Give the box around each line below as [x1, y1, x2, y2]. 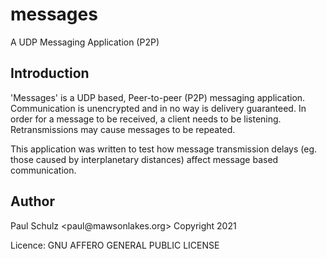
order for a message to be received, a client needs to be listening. [10, 113, 282, 125]
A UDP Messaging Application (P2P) [10, 36, 160, 48]
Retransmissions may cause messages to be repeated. [10, 123, 236, 135]
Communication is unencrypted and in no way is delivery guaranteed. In [10, 102, 307, 114]
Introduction [10, 65, 90, 82]
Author [10, 193, 55, 210]
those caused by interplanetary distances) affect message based [10, 153, 279, 165]
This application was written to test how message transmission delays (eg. [10, 143, 318, 155]
